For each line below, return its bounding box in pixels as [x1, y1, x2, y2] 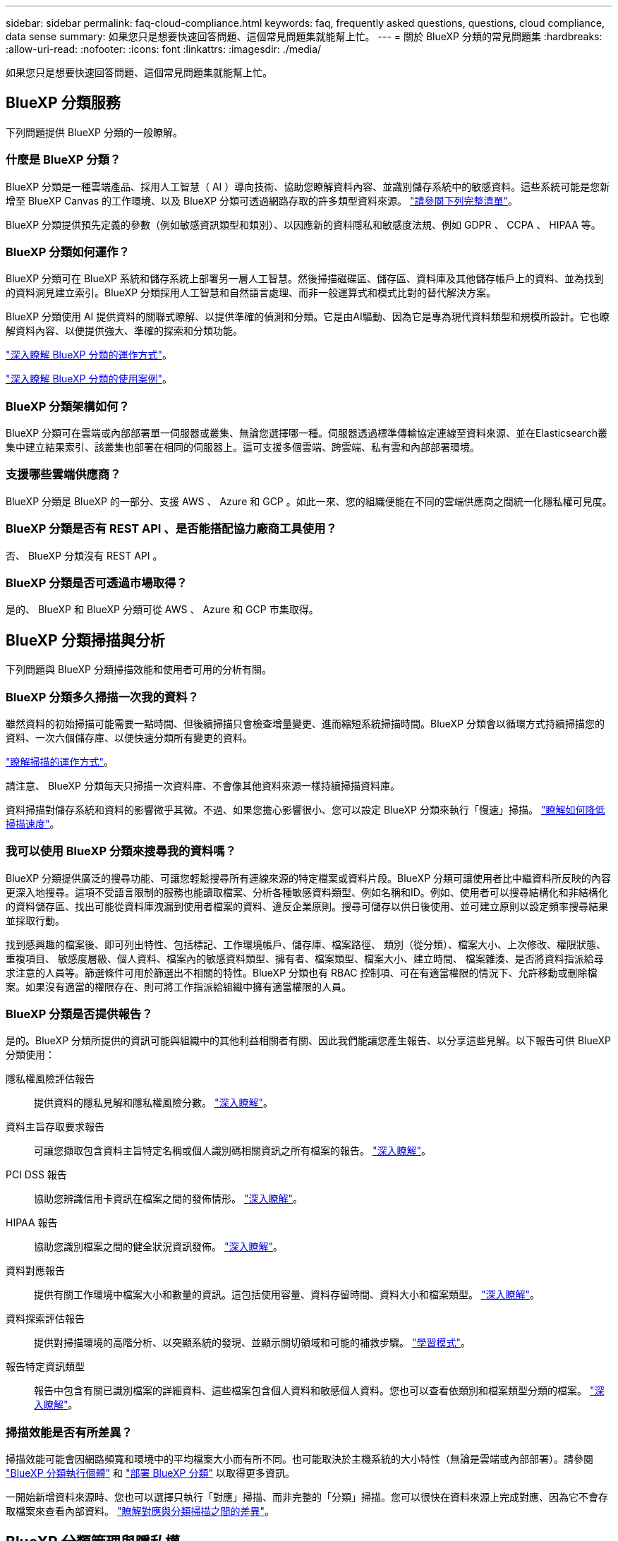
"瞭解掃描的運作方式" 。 [6, 755, 114, 768]
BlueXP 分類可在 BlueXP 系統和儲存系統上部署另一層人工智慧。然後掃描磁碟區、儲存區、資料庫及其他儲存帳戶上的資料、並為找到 [6, 272, 604, 285]
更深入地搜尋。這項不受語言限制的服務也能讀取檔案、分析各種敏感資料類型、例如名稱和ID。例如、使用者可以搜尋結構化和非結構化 [6, 886, 608, 898]
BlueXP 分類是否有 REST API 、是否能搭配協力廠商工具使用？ [6, 521, 337, 536]
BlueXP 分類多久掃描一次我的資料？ [6, 689, 199, 704]
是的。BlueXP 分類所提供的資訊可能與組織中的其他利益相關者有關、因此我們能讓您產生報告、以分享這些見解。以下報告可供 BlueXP [6, 1034, 612, 1047]
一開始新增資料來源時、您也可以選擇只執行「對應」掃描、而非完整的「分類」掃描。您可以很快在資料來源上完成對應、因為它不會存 [6, 1491, 608, 1504]
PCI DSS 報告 [6, 1168, 67, 1181]
